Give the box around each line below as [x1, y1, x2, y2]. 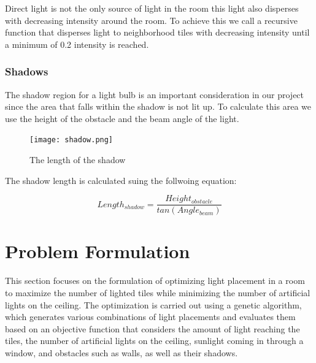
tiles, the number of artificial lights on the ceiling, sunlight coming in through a [5, 334, 304, 347]
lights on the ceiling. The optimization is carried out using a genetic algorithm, [5, 298, 302, 311]
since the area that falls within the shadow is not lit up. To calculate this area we [5, 100, 311, 113]
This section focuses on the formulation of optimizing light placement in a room [5, 274, 305, 287]
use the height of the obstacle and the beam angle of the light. [5, 112, 239, 124]
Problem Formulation [5, 239, 190, 264]
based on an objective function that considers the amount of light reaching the [5, 322, 300, 335]
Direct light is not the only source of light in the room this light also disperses [5, 2, 299, 14]
